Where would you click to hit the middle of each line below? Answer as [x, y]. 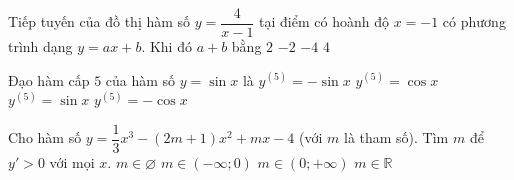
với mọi [72, 161]
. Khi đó [166, 46]
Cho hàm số [45, 137]
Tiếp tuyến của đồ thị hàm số [99, 21]
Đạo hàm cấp [49, 79]
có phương [474, 21]
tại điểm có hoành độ [324, 21]
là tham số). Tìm [396, 137]
